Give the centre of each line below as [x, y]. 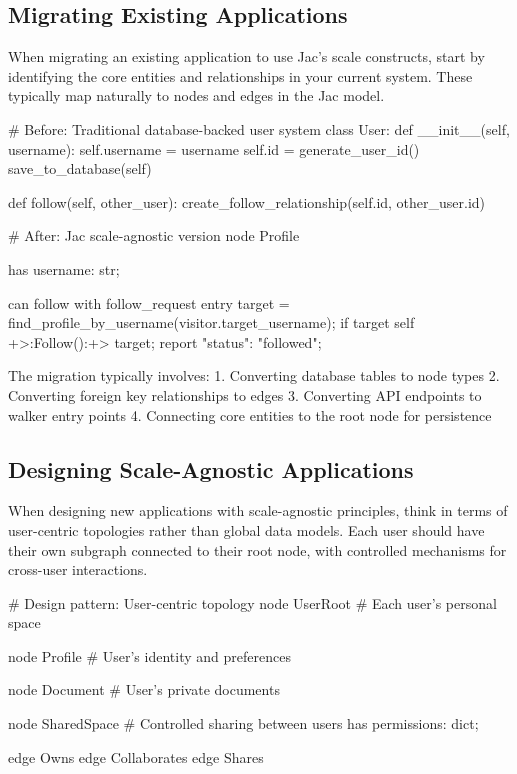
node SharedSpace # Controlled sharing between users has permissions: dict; [243, 723]
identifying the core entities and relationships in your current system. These [240, 75]
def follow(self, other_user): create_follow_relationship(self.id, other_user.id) [247, 201]
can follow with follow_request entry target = [149, 302]
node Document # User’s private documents [144, 689]
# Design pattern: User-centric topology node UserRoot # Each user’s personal [252, 602]
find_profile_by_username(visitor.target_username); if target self [211, 322]
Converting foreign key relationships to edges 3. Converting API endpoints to [245, 394]
